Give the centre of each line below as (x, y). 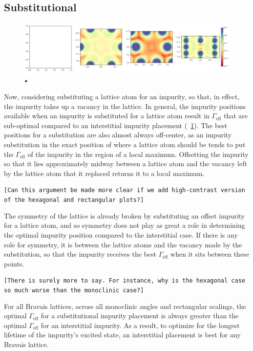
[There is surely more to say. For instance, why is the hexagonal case (125, 281)
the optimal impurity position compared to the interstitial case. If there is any (121, 234)
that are (235, 116)
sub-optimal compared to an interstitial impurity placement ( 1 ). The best (116, 125)
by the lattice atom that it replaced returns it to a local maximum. (104, 173)
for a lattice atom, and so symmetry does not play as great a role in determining (125, 225)
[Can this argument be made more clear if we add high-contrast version (125, 190)
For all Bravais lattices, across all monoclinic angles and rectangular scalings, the (125, 306)
